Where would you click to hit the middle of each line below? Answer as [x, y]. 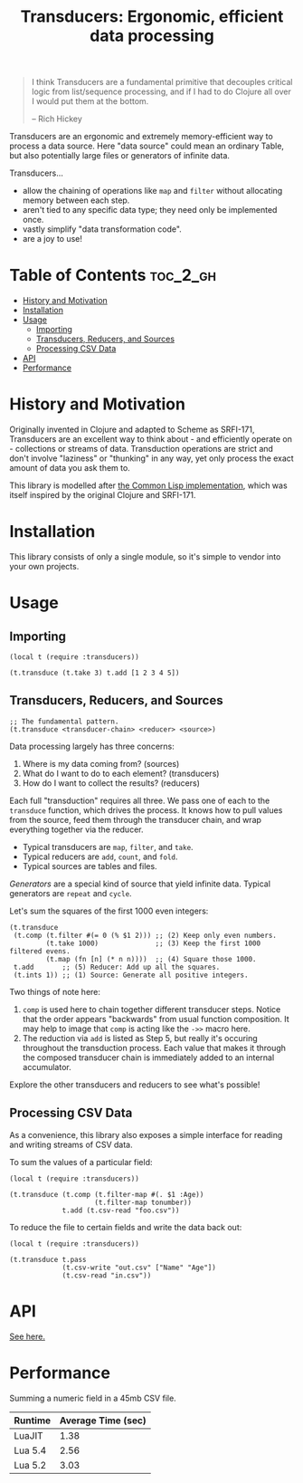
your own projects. [44, 566]
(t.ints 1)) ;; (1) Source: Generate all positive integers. [131, 975]
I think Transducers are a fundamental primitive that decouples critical [162, 82]
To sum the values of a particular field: [81, 1162]
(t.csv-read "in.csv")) [107, 1275]
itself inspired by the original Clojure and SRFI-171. [103, 495]
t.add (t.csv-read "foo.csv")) [121, 1210]
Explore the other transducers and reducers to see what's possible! [135, 1085]
